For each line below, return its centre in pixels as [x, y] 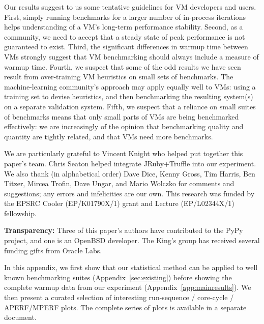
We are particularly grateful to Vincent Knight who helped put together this [124, 153]
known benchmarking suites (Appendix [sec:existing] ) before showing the [118, 277]
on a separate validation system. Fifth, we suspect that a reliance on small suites [130, 106]
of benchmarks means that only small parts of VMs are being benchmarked [122, 116]
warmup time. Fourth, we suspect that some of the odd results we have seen [123, 66]
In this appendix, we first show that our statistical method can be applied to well [131, 267]
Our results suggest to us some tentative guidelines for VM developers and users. [130, 7]
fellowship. [20, 213]
